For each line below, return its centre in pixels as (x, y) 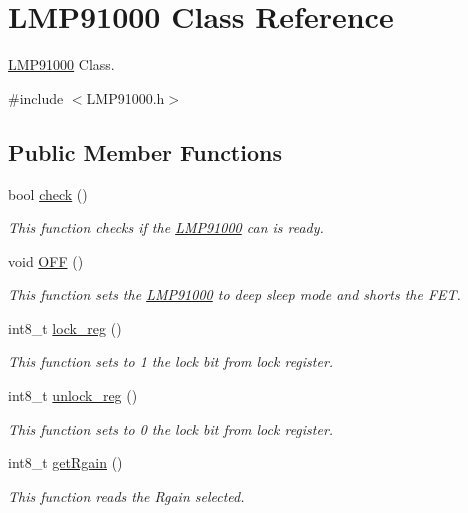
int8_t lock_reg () (65, 327)
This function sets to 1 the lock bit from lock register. (171, 361)
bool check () (48, 193)
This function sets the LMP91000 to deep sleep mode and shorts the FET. (234, 294)
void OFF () (46, 260)
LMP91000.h (125, 97)
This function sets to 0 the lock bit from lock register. (171, 428)
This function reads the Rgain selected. (126, 495)
